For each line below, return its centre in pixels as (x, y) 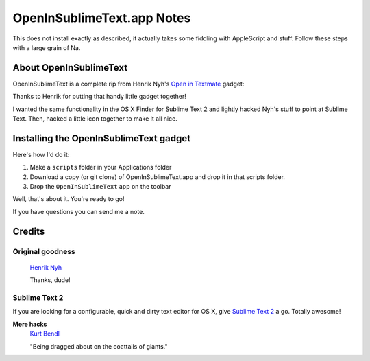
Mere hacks (30, 324)
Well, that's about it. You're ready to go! (69, 199)
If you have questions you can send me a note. (79, 211)
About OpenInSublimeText (70, 68)
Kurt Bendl (45, 334)
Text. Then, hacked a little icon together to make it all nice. (95, 119)
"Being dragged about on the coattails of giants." (99, 346)
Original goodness (44, 251)
